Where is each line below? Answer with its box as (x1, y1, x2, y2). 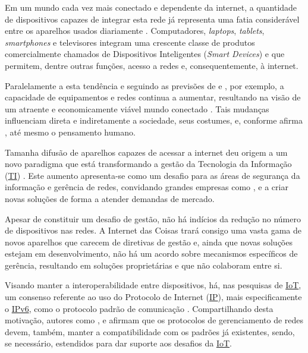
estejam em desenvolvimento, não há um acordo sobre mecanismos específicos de (5, 247, 298, 260)
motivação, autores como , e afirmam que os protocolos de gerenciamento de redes (5, 314, 304, 326)
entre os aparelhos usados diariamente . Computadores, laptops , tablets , (5, 24, 265, 37)
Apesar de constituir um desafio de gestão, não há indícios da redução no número (5, 212, 301, 225)
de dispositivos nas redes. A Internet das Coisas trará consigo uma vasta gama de (5, 224, 302, 237)
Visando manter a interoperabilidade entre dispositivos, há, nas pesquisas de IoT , (5, 279, 301, 291)
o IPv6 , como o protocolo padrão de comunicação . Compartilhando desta (5, 302, 274, 314)
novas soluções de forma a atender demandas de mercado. (5, 192, 215, 204)
